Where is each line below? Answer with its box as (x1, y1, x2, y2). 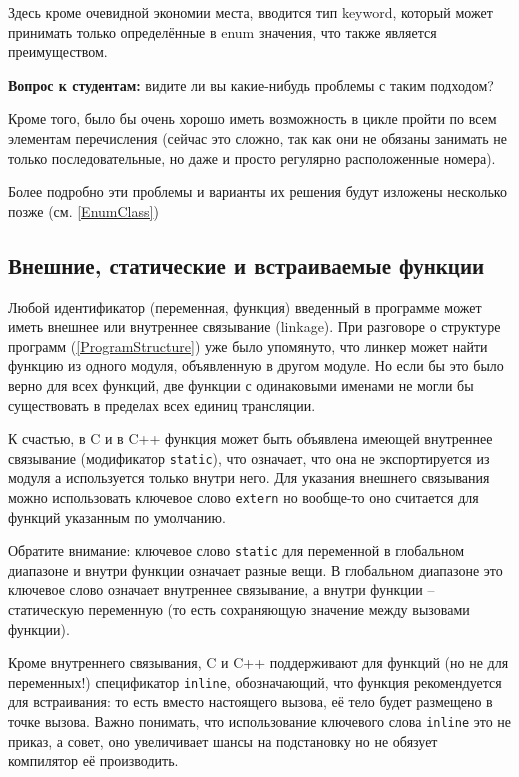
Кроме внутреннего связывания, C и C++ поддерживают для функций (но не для (8, 652, 509, 673)
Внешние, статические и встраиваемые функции (8, 249, 485, 280)
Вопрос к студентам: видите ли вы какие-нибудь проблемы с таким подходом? (8, 74, 494, 95)
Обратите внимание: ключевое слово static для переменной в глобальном (8, 540, 465, 561)
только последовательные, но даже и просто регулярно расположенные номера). (8, 147, 496, 168)
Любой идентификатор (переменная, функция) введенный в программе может (8, 296, 482, 317)
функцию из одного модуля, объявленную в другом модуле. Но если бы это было (8, 355, 504, 376)
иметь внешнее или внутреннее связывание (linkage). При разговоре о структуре (8, 316, 501, 337)
